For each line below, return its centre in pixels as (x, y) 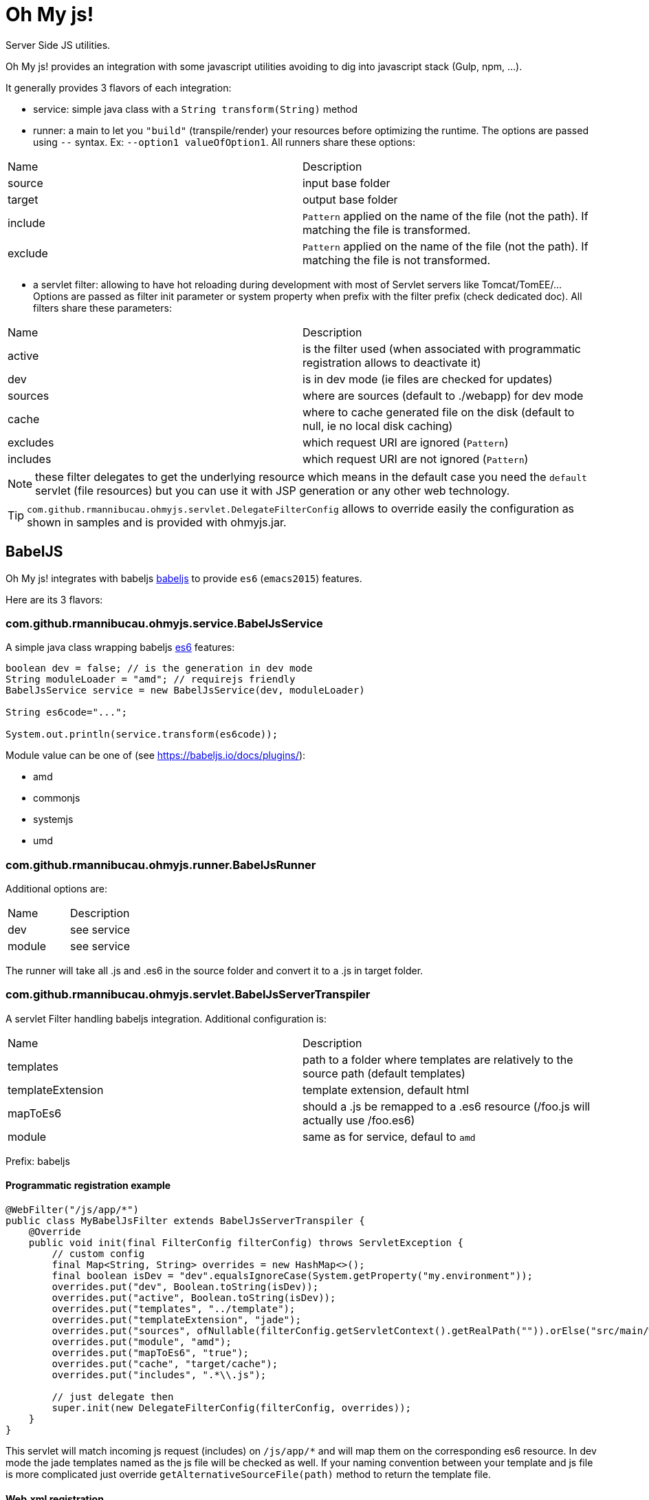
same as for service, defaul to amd (389, 1136)
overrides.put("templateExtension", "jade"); (176, 1320)
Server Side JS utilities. (58, 45)
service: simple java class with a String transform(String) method (196, 109)
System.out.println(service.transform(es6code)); (142, 735)
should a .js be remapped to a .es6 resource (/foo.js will (447, 1106)
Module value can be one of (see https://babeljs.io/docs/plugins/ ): (156, 756)
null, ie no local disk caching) (378, 426)
